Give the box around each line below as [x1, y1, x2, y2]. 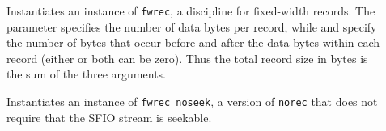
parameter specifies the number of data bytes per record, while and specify [6, 18, 377, 35]
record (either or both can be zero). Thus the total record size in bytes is [6, 49, 368, 66]
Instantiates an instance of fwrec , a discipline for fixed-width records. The [6, 2, 375, 19]
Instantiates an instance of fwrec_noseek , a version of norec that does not [6, 93, 378, 110]
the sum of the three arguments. [6, 65, 166, 82]
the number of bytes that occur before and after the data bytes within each [6, 34, 380, 51]
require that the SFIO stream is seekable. [6, 108, 212, 125]
